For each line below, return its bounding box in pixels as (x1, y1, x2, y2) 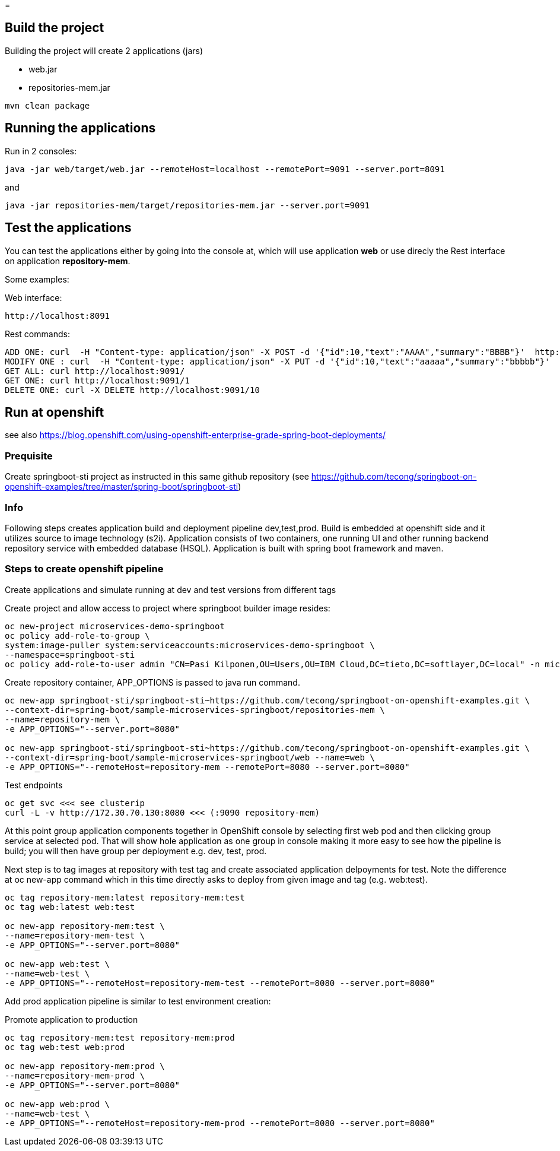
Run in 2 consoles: (5, 145, 77, 156)
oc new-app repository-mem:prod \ (5, 1061, 165, 1071)
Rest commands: (5, 328, 70, 339)
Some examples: (5, 274, 69, 284)
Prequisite (5, 449, 53, 462)
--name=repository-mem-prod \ (5, 1070, 145, 1080)
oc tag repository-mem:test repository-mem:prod (5, 1032, 235, 1042)
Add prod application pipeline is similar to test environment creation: (5, 995, 271, 1006)
